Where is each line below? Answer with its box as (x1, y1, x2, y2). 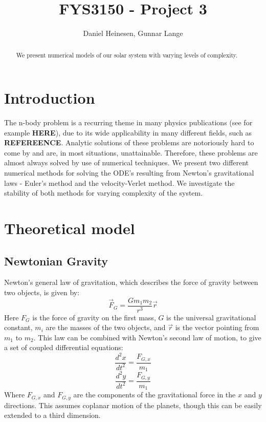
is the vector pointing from (175, 322, 259, 333)
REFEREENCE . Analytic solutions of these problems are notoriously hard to (4, 137, 254, 148)
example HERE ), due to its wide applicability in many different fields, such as (4, 127, 252, 138)
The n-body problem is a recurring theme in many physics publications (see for (4, 117, 253, 128)
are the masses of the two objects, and (46, 322, 166, 333)
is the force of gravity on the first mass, (32, 312, 156, 322)
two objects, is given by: (4, 287, 80, 298)
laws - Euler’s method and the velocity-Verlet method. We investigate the (4, 177, 235, 188)
